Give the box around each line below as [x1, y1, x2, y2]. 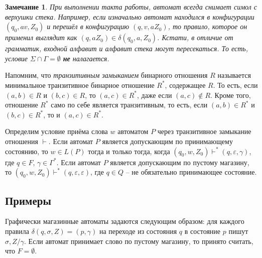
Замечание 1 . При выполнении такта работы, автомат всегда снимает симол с [5, 2, 257, 12]
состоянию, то [5, 146, 48, 156]
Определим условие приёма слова [5, 126, 108, 137]
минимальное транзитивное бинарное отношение [5, 79, 155, 90]
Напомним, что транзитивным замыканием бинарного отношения [5, 70, 208, 80]
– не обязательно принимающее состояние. [125, 167, 257, 177]
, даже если [137, 89, 172, 100]
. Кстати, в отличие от [157, 32, 233, 43]
